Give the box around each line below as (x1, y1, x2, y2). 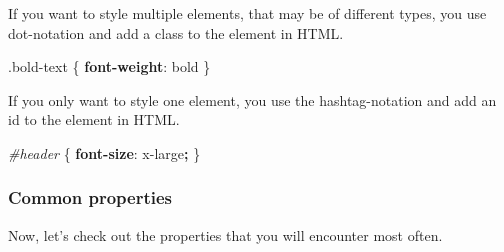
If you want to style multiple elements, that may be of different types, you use (8, 3, 487, 23)
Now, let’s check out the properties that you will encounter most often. (8, 224, 443, 245)
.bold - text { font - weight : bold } (8, 56, 211, 77)
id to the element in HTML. (8, 109, 180, 130)
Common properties (8, 185, 173, 210)
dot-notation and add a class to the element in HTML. (8, 22, 344, 43)
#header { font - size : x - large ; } (8, 142, 201, 163)
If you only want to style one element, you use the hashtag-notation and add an (8, 89, 497, 110)
